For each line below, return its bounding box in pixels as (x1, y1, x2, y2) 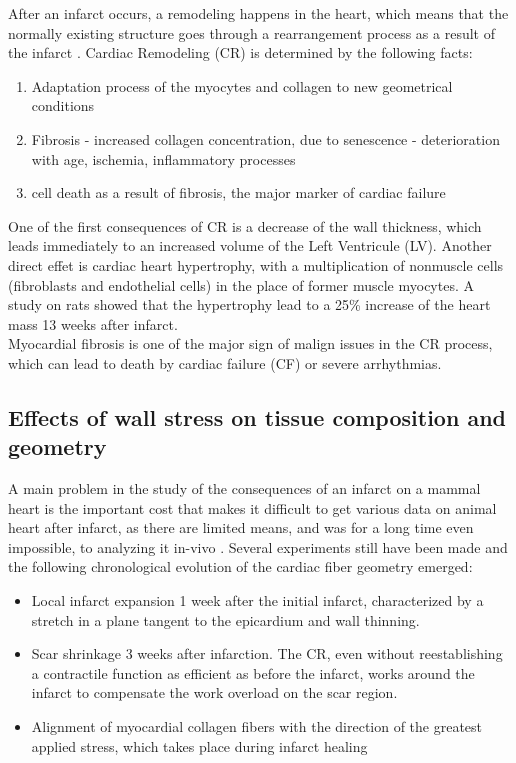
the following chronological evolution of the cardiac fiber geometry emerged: (8, 556, 473, 577)
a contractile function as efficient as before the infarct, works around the (31, 662, 475, 683)
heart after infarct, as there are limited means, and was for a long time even (8, 517, 474, 538)
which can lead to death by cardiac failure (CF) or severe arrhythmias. (8, 352, 442, 373)
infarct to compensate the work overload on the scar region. (31, 682, 398, 703)
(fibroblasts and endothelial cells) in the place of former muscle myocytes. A (8, 274, 474, 295)
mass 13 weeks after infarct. (8, 313, 178, 334)
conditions (31, 95, 95, 116)
